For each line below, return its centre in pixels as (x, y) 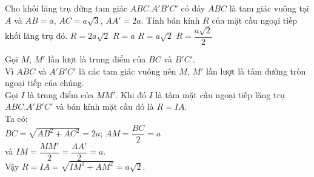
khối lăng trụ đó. (36, 35)
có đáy (193, 8)
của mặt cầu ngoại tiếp (255, 20)
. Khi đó (131, 94)
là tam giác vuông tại (269, 8)
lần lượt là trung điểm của (97, 59)
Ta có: (16, 118)
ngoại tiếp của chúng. (45, 83)
